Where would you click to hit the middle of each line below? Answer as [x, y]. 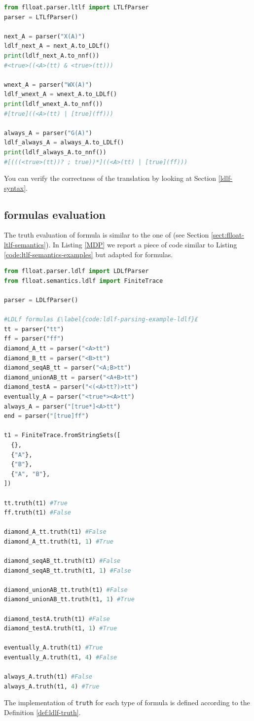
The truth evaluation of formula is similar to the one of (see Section [107, 235]
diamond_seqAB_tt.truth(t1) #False [62, 561]
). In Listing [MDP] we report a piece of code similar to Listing [141, 245]
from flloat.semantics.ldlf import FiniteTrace [84, 281]
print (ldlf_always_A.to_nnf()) [55, 152]
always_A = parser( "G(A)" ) [48, 133]
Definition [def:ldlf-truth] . [42, 712]
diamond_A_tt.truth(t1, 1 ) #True [59, 541]
